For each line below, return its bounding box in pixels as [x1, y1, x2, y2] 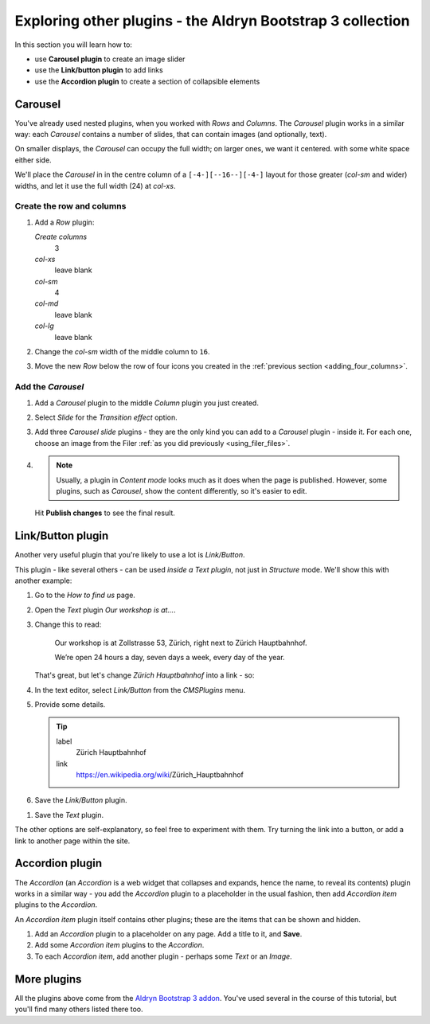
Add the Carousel [14, 381, 84, 393]
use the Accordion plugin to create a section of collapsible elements [34, 76, 260, 86]
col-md [34, 299, 59, 308]
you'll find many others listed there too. [14, 1004, 143, 1014]
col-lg [34, 321, 55, 330]
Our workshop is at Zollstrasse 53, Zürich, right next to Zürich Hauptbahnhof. [54, 638, 307, 647]
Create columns [34, 232, 88, 242]
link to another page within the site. [14, 836, 131, 846]
